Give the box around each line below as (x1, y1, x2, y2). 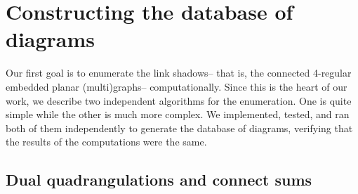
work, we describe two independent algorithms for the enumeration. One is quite (6, 93, 352, 108)
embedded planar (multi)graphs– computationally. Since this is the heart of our (6, 79, 347, 93)
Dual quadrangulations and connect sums (6, 169, 312, 190)
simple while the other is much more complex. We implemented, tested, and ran (6, 107, 350, 122)
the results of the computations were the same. (6, 134, 207, 149)
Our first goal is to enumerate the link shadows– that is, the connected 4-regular (6, 65, 352, 80)
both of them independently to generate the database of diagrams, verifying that (6, 120, 353, 135)
